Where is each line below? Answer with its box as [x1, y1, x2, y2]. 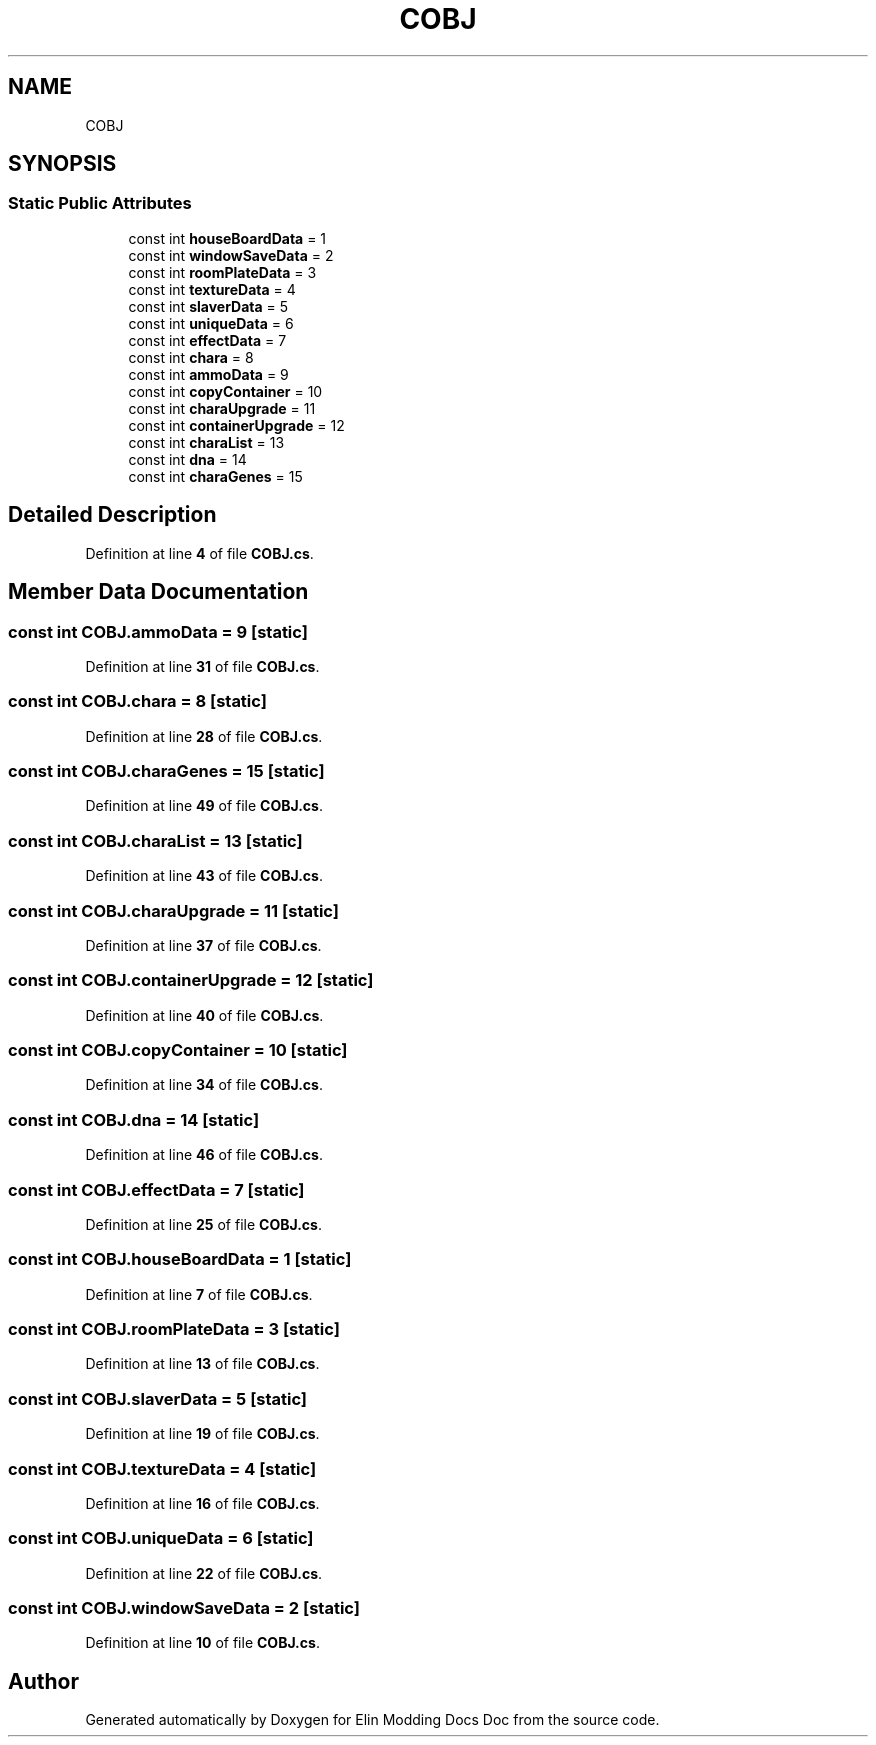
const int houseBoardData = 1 [128, 229, 327, 247]
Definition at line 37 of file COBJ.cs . [85, 936, 322, 954]
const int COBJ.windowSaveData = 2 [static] [8, 1598, 360, 1618]
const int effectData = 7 [128, 331, 287, 349]
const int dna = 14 [128, 450, 247, 468]
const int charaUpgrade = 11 [128, 399, 316, 417]
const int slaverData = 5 [128, 297, 289, 315]
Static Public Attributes [8, 193, 192, 214]
